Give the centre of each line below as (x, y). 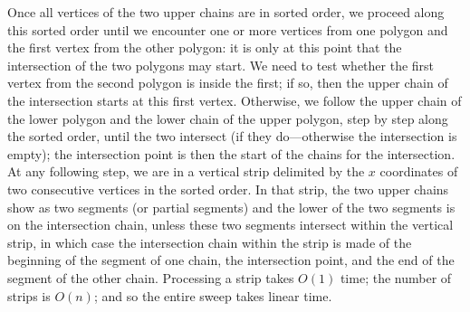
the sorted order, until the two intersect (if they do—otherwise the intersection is (232, 136)
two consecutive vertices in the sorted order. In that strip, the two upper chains (228, 189)
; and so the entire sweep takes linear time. (213, 295)
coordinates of (419, 171)
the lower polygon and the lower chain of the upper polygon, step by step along (228, 118)
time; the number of (396, 277)
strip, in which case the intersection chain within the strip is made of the (210, 242)
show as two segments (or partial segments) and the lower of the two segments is (231, 207)
